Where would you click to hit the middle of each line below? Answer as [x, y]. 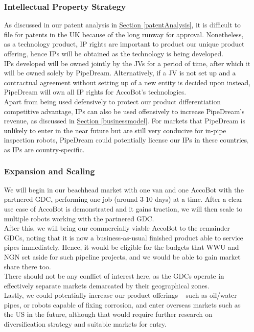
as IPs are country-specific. [44, 149]
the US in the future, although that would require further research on [108, 314]
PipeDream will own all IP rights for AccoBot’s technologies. [95, 92]
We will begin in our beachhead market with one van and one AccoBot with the [124, 189]
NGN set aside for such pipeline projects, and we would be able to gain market [122, 256]
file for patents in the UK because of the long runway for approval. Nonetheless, [124, 34]
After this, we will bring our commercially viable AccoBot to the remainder [117, 228]
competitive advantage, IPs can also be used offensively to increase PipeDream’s [124, 111]
